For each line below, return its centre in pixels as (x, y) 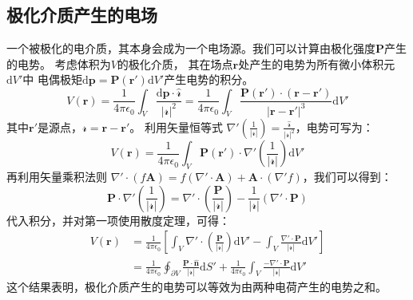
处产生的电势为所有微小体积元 (317, 63)
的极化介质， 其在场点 (175, 63)
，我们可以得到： (347, 177)
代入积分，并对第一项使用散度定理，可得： (118, 220)
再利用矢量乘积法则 (57, 177)
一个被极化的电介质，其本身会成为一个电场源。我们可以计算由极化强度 (191, 48)
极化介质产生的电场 (82, 15)
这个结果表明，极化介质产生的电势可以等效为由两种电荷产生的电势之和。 (197, 286)
